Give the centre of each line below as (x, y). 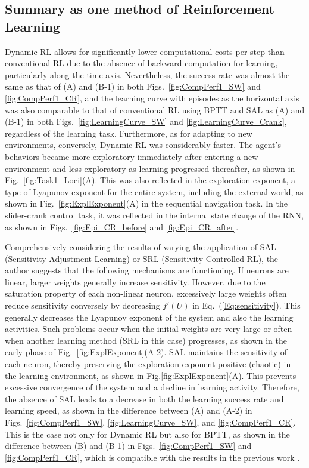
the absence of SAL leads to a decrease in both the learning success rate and (144, 398)
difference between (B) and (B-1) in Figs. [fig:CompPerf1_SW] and (128, 446)
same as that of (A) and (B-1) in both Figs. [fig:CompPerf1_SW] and (133, 86)
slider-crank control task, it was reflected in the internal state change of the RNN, (154, 215)
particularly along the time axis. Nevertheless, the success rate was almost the (147, 74)
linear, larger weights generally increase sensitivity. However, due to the (135, 281)
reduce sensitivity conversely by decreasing (82, 305)
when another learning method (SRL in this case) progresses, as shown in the (146, 340)
